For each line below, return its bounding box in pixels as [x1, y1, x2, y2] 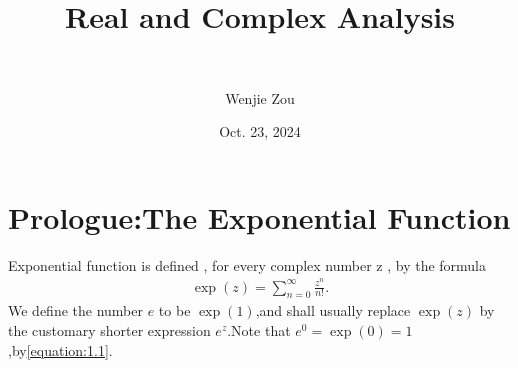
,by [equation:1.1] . [8, 339, 113, 360]
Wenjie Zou [225, 87, 295, 108]
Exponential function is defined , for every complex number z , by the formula [8, 254, 487, 275]
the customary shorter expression [8, 319, 211, 340]
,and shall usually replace [255, 300, 411, 321]
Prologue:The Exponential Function [8, 196, 511, 237]
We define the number [8, 300, 143, 321]
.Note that [227, 319, 291, 340]
